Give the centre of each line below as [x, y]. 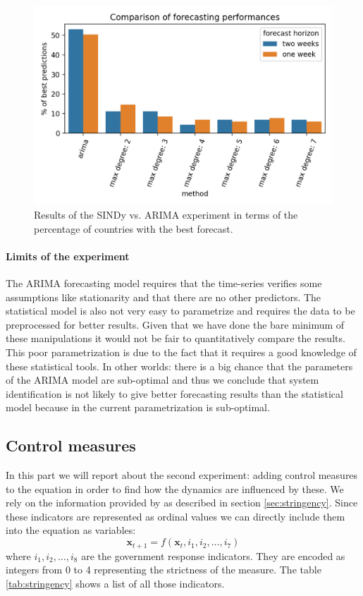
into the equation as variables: [71, 530]
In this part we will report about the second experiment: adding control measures [182, 475]
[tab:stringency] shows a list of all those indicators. [115, 583]
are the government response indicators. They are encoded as [213, 555]
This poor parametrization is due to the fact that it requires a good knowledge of [181, 352]
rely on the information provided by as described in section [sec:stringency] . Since [182, 503]
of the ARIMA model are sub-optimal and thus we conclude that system [162, 380]
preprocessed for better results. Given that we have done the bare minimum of [175, 324]
